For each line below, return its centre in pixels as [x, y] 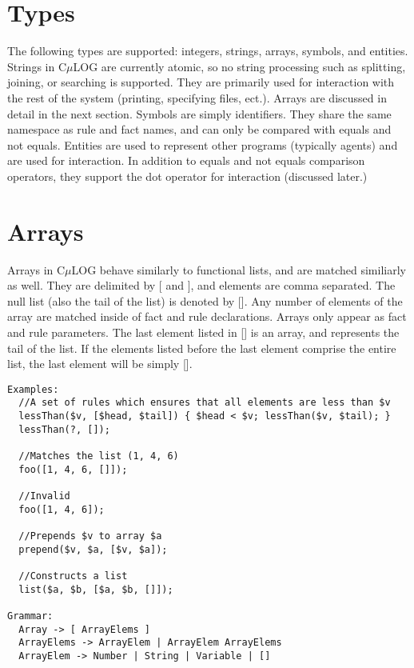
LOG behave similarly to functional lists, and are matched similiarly [239, 269]
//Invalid [44, 496]
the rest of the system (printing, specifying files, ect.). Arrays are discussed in [197, 97]
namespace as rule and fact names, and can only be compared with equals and [199, 129]
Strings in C [37, 66]
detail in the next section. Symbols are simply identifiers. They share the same [199, 113]
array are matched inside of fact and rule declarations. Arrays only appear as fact [207, 316]
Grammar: [30, 616]
